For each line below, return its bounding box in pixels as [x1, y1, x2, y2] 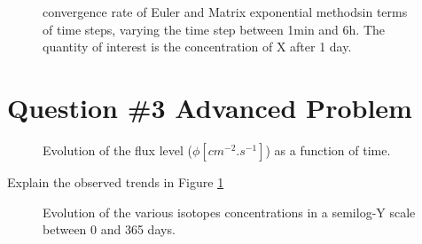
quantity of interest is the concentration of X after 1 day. [43, 37, 352, 56]
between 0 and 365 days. [43, 220, 176, 239]
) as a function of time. [265, 140, 391, 159]
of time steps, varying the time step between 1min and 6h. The [43, 20, 386, 38]
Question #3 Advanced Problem [7, 89, 412, 125]
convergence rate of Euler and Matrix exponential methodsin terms [43, 3, 408, 20]
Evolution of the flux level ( [43, 140, 192, 159]
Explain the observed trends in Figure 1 [7, 172, 224, 191]
